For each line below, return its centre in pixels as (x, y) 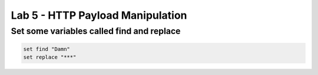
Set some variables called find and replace (96, 31)
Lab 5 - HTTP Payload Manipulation (99, 15)
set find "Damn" (47, 49)
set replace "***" (50, 57)
